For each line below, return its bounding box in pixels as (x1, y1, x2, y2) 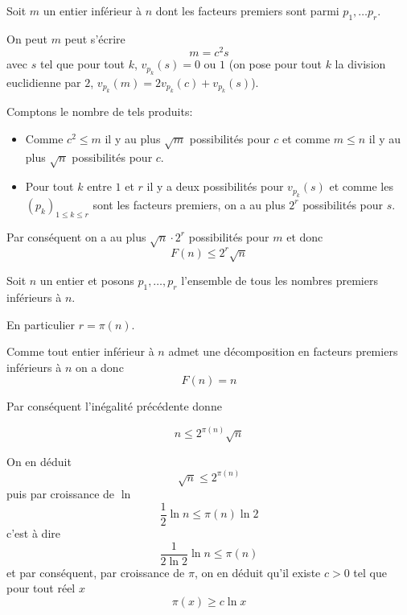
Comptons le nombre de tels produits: (6, 103, 193, 120)
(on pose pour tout (228, 56, 322, 72)
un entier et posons (39, 272, 134, 289)
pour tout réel (6, 580, 76, 596)
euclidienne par (6, 73, 81, 90)
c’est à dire (6, 524, 60, 541)
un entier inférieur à (43, 2, 142, 19)
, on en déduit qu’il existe (194, 563, 321, 580)
